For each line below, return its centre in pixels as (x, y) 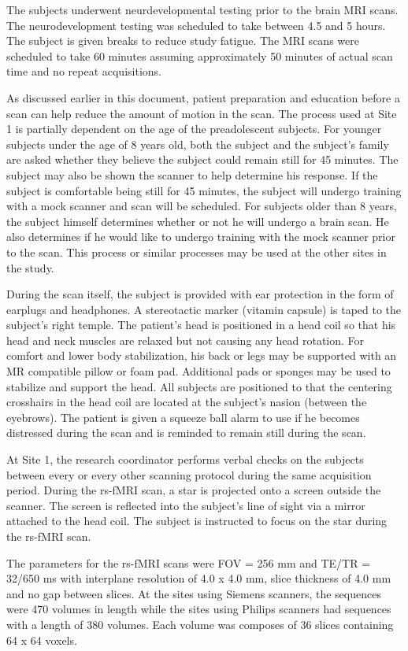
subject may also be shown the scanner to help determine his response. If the (192, 174)
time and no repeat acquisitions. (84, 71)
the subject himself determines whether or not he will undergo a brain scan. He (198, 221)
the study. (30, 267)
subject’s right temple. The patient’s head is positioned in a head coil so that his (201, 325)
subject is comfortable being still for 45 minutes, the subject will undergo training (204, 190)
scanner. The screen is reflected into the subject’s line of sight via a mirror (186, 505)
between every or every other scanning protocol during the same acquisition (189, 474)
